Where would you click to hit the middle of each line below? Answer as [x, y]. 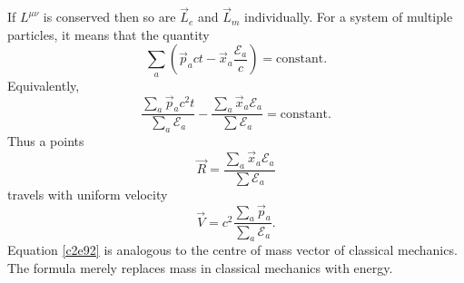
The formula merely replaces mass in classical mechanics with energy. [200, 267]
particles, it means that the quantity [109, 34]
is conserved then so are [109, 17]
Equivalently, [44, 85]
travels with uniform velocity [88, 194]
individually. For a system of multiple [349, 17]
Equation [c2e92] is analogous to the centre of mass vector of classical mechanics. [232, 250]
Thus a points [46, 141]
